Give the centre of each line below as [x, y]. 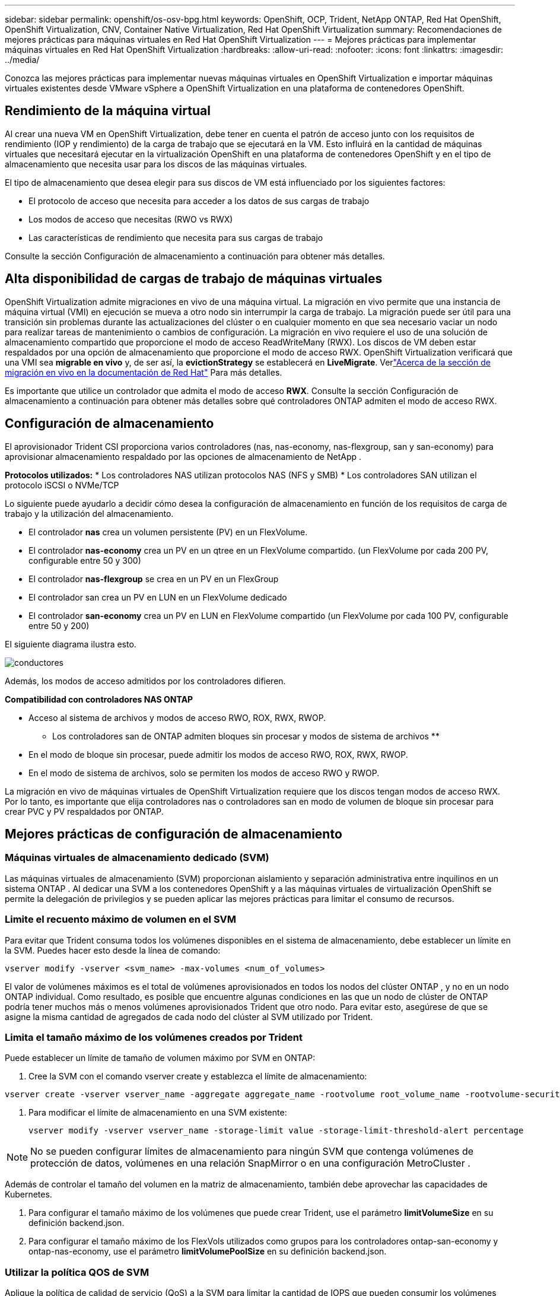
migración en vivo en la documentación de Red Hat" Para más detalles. [144, 372]
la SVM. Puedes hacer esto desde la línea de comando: [113, 950]
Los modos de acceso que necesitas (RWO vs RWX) [131, 219]
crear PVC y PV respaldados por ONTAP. [84, 811]
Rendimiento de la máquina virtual [108, 111]
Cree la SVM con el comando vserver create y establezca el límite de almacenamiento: [198, 1076]
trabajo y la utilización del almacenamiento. [89, 513]
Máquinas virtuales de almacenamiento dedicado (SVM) [137, 858]
